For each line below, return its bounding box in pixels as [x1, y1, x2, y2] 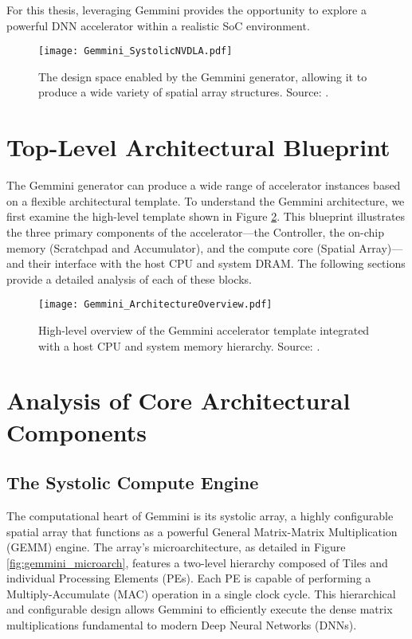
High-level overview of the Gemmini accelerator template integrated [38, 321, 370, 338]
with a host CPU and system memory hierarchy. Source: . [38, 337, 320, 354]
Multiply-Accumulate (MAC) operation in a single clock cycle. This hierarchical [6, 585, 396, 602]
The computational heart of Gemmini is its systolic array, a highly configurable [6, 507, 394, 523]
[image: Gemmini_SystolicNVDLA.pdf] [38, 45, 233, 57]
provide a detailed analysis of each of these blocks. [6, 270, 252, 287]
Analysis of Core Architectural [6, 384, 351, 417]
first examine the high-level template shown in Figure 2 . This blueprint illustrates [6, 208, 406, 225]
